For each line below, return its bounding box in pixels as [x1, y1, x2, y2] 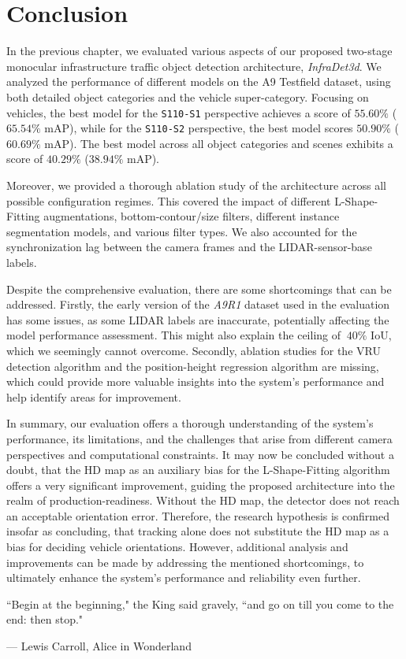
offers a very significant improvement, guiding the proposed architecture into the [6, 476, 395, 493]
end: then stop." [6, 611, 84, 628]
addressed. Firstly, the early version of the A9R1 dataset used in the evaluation [6, 296, 390, 313]
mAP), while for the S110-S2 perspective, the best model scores [44, 120, 353, 136]
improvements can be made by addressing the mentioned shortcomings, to [6, 553, 364, 570]
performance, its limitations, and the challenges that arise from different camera [6, 430, 393, 446]
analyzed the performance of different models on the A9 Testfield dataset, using [6, 73, 391, 90]
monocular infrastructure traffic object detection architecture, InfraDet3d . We [6, 57, 382, 74]
